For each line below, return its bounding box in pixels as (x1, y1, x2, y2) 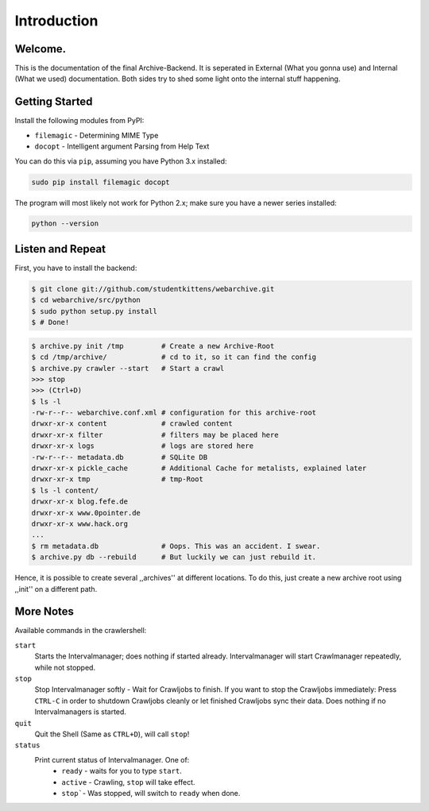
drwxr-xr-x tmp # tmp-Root (31, 475, 204, 484)
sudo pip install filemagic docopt (31, 177, 170, 187)
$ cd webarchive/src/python (31, 295, 141, 305)
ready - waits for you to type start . (61, 767, 182, 776)
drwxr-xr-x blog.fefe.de (31, 497, 129, 506)
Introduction (14, 12, 99, 29)
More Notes (14, 604, 75, 619)
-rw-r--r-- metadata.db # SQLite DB (31, 453, 208, 461)
